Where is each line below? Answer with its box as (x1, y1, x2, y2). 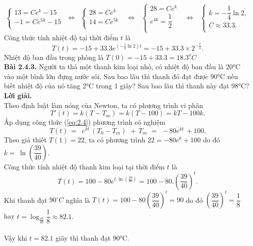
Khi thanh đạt (4, 194, 47, 205)
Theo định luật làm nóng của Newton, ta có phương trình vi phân (4, 100, 203, 110)
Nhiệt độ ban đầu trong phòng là (4, 52, 104, 62)
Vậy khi (4, 232, 28, 243)
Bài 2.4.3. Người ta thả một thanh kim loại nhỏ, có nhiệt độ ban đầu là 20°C (4, 61, 241, 72)
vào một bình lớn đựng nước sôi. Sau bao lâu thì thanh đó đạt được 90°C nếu (4, 71, 238, 81)
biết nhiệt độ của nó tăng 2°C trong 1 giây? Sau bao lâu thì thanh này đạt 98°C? (4, 81, 250, 91)
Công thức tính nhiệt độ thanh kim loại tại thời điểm (4, 161, 165, 171)
